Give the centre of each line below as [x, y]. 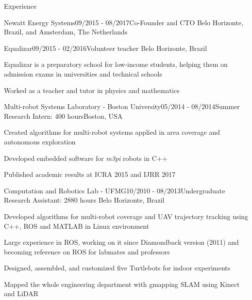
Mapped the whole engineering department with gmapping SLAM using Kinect [122, 284]
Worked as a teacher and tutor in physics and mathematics [92, 90]
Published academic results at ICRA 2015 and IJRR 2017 [90, 174]
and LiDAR [21, 293]
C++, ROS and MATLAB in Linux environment [77, 226]
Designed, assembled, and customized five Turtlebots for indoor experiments [117, 268]
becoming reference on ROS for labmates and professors [87, 251]
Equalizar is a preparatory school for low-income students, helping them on [116, 64]
